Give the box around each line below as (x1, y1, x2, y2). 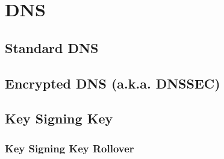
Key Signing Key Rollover (5, 140, 134, 155)
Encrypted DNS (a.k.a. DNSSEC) (5, 73, 220, 92)
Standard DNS (5, 38, 99, 57)
